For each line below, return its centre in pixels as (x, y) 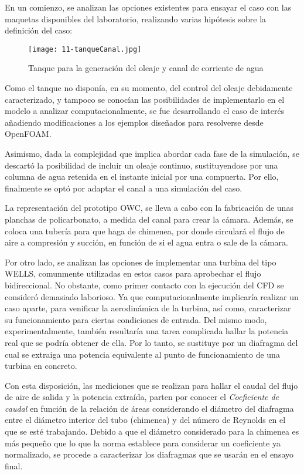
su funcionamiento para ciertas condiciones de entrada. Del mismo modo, (136, 319)
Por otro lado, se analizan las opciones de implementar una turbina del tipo (141, 262)
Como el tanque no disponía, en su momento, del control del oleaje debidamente (149, 88)
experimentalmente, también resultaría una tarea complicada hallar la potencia (147, 331)
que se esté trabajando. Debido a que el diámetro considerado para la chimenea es (152, 431)
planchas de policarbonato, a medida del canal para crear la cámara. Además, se (149, 219)
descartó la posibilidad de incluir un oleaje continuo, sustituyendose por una (141, 165)
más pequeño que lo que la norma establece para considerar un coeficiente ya (143, 443)
